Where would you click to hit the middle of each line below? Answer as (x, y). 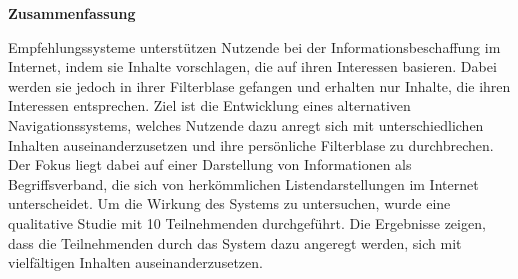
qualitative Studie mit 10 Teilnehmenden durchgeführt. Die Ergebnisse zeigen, (247, 222)
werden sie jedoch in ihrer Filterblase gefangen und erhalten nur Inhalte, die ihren (259, 85)
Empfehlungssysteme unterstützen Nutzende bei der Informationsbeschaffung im (254, 46)
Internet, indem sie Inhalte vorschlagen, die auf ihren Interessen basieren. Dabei (252, 66)
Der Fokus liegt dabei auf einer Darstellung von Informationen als (210, 164)
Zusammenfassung (72, 13)
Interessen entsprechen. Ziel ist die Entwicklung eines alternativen (209, 105)
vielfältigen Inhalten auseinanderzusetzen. (135, 262)
